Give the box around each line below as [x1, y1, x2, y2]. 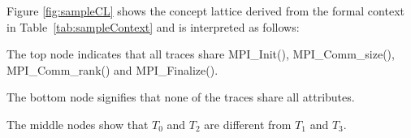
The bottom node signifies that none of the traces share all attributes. [6, 88, 355, 106]
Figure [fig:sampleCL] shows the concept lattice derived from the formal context [6, 2, 405, 19]
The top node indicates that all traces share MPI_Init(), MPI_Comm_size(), [6, 45, 395, 63]
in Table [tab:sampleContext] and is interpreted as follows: [6, 18, 300, 35]
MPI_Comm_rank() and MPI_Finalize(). [6, 61, 218, 78]
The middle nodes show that [6, 115, 149, 132]
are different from [204, 115, 292, 132]
